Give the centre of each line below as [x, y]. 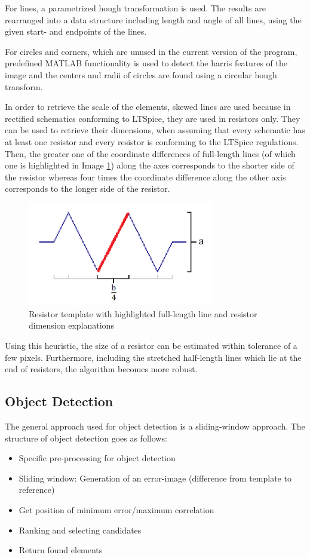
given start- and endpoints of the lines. [76, 31]
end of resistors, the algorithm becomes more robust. [101, 369]
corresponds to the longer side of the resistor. [88, 188]
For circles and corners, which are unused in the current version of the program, [151, 51]
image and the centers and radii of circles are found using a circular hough [141, 74]
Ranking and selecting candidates [80, 530]
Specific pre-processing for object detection [97, 458]
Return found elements [61, 550]
